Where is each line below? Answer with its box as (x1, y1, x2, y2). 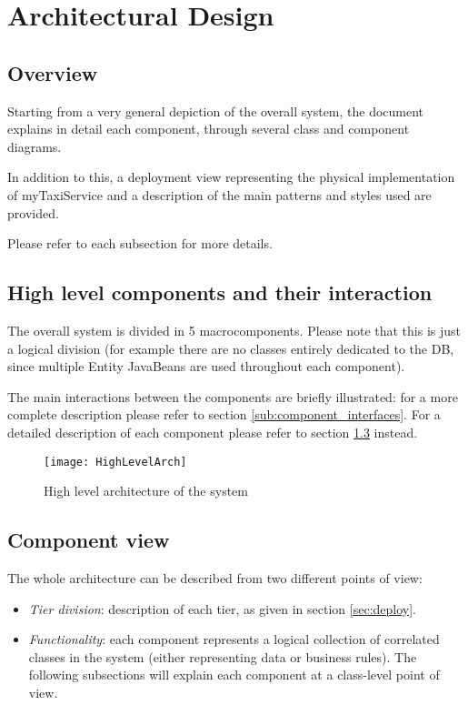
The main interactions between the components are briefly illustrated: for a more (7, 387, 458, 406)
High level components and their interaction (7, 278, 433, 307)
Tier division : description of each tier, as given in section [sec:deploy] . (28, 599, 417, 618)
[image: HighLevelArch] (44, 455, 187, 468)
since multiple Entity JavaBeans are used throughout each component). (7, 357, 405, 376)
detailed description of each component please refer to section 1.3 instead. (7, 422, 418, 441)
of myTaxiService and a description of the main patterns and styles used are (7, 185, 432, 204)
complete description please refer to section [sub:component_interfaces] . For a (7, 405, 441, 424)
